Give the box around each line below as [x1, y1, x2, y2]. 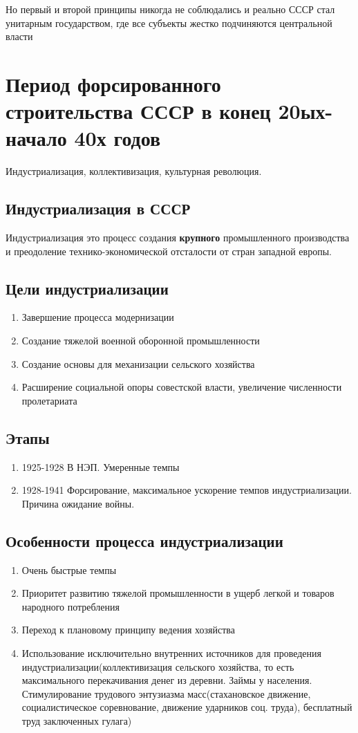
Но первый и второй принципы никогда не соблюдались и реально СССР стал [6, 2, 335, 16]
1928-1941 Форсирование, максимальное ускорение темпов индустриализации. [21, 483, 352, 497]
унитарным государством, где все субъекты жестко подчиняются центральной [6, 15, 332, 30]
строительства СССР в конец [6, 97, 271, 125]
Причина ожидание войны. [21, 496, 135, 510]
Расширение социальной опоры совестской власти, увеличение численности [21, 380, 342, 394]
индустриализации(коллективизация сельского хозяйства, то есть [21, 659, 294, 674]
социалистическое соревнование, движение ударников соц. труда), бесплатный [21, 700, 352, 714]
